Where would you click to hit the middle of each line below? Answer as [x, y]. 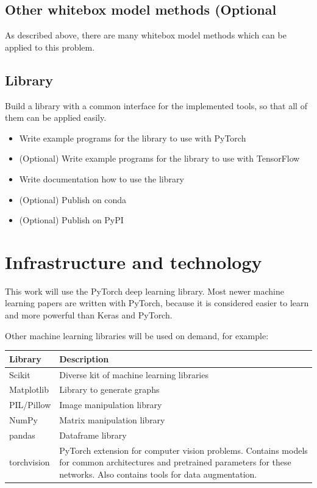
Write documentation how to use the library [102, 178]
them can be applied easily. [56, 117]
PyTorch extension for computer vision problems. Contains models [183, 450]
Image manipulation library [111, 405]
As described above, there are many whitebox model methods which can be [146, 35]
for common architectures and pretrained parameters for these [175, 462]
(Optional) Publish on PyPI [71, 220]
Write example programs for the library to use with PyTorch [133, 138]
